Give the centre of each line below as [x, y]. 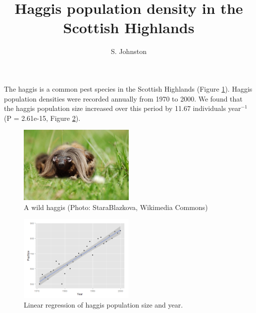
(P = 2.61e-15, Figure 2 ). [42, 118]
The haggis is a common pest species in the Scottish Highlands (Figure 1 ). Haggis [128, 88]
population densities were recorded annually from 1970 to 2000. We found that [123, 98]
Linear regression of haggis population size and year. [103, 305]
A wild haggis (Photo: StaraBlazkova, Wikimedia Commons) [116, 207]
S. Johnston [129, 51]
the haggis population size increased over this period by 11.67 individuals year [123, 108]
